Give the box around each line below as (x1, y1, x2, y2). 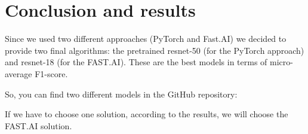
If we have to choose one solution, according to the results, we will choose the (5, 108, 288, 120)
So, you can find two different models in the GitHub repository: (5, 87, 238, 100)
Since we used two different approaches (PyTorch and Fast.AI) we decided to (5, 32, 287, 45)
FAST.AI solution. (5, 119, 72, 132)
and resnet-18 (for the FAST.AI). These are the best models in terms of (5, 56, 267, 68)
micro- (270, 56, 293, 68)
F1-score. (35, 67, 68, 80)
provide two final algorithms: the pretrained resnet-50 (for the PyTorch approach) (5, 44, 304, 56)
